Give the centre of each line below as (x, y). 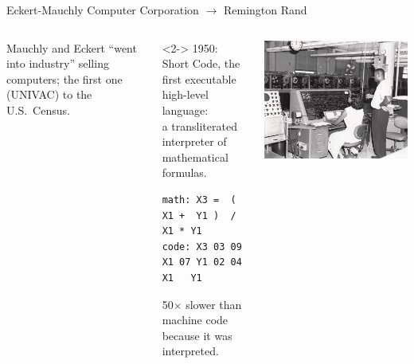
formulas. (184, 172)
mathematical (195, 157)
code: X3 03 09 (202, 247)
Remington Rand (265, 10)
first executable (199, 78)
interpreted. (190, 351)
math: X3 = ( (199, 200)
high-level (185, 94)
